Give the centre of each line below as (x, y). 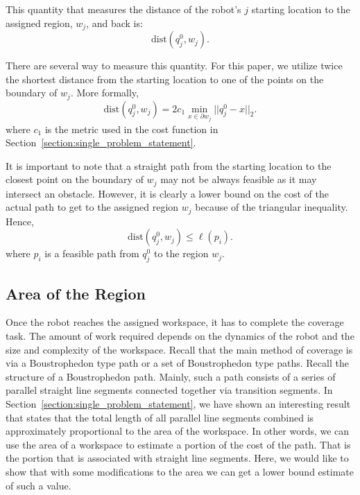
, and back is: (114, 23)
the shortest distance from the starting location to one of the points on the (165, 79)
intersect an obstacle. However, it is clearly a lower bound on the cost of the (167, 193)
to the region (181, 253)
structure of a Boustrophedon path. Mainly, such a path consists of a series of (171, 376)
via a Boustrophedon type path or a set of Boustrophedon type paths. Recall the (177, 363)
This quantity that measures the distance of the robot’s (123, 9)
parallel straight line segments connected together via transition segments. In (169, 390)
